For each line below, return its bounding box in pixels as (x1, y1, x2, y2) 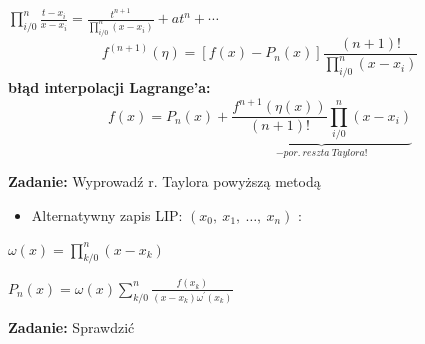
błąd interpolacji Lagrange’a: (8, 77, 211, 98)
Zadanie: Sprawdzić (8, 316, 135, 337)
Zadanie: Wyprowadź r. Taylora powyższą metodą (8, 171, 321, 192)
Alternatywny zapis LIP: (31, 205, 183, 226)
